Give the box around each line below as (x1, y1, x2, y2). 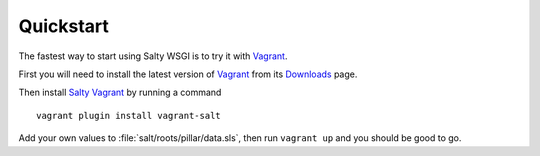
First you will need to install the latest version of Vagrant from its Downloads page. (18, 68, 358, 80)
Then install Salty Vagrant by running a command (18, 86, 222, 99)
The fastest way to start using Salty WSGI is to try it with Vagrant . (18, 50, 288, 62)
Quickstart (18, 15, 110, 37)
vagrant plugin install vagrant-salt (36, 110, 222, 121)
